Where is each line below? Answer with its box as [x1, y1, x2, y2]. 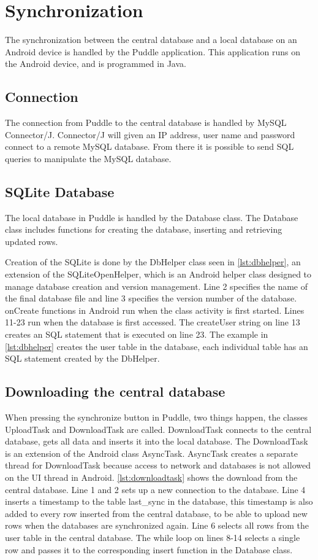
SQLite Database [5, 182, 115, 201]
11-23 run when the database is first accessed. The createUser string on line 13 [5, 316, 300, 329]
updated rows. [5, 235, 58, 247]
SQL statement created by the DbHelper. [5, 352, 160, 365]
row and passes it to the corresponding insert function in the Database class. [5, 543, 293, 556]
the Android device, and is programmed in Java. [5, 57, 186, 70]
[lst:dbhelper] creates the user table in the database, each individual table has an [5, 340, 308, 352]
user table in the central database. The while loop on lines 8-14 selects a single [5, 531, 300, 543]
